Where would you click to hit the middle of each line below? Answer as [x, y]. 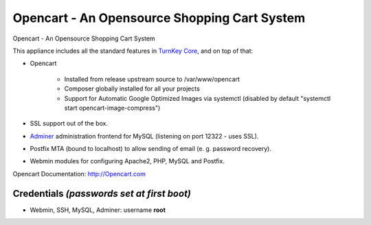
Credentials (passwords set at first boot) [102, 193]
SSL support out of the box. [69, 123]
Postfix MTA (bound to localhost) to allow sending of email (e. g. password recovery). [150, 149]
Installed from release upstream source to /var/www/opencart [152, 79]
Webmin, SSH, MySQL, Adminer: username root [98, 210]
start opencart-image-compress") [112, 108]
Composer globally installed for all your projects [132, 88]
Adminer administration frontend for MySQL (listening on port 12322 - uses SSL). [144, 136]
